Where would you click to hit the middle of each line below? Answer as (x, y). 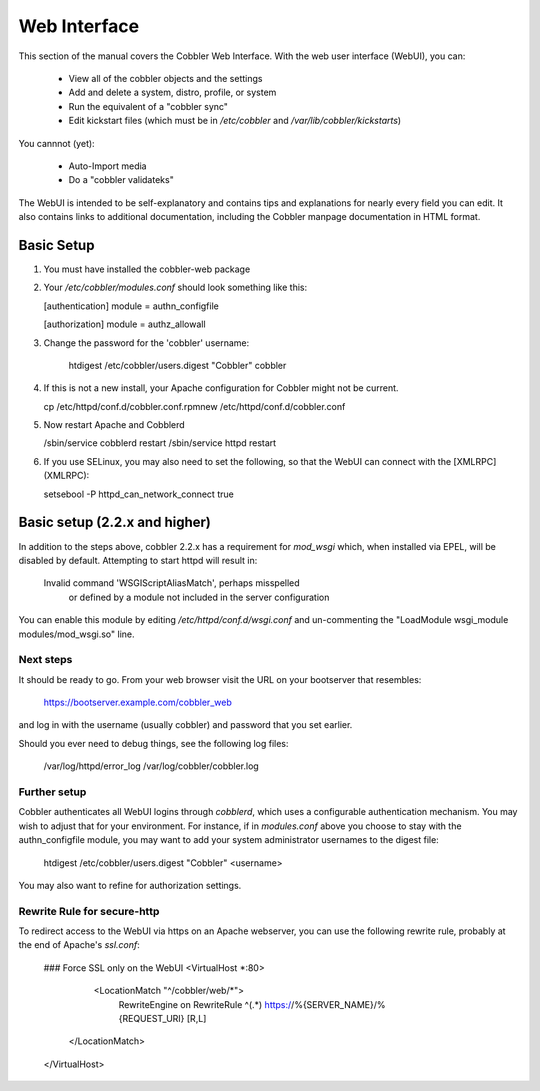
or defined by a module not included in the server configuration (199, 597)
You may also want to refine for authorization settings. (130, 885)
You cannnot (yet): (56, 143)
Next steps (45, 660)
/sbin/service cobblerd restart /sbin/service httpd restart (160, 443)
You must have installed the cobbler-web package (147, 269)
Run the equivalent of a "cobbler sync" (148, 106)
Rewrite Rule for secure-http (89, 911)
